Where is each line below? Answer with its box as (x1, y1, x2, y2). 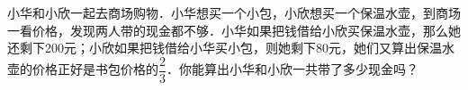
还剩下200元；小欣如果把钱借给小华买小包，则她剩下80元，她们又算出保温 (7, 38, 442, 57)
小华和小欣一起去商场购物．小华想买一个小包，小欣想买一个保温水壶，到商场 (7, 4, 461, 21)
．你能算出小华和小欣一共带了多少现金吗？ (166, 60, 418, 78)
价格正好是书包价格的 (31, 60, 158, 78)
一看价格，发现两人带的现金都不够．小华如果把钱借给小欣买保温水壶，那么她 (7, 20, 461, 39)
